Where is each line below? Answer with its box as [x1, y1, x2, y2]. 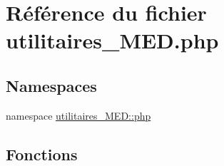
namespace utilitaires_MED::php [6, 108, 151, 123]
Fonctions [6, 142, 78, 165]
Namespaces [6, 74, 97, 96]
